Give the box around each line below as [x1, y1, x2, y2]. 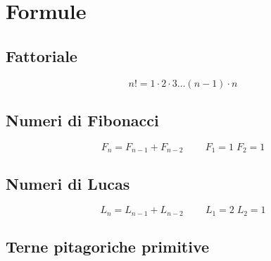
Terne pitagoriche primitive [6, 236, 210, 257]
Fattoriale [6, 44, 77, 66]
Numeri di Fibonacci [6, 109, 159, 130]
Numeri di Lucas [6, 172, 130, 194]
